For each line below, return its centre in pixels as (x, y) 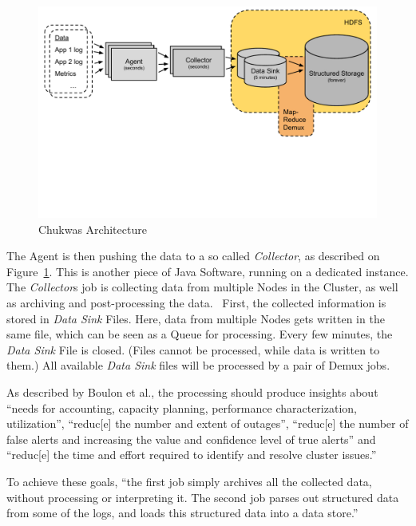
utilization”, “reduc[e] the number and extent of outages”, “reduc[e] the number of (208, 423)
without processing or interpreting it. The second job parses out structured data (203, 497)
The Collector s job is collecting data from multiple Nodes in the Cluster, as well (202, 287)
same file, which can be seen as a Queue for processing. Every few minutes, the (200, 334)
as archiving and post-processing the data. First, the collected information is (196, 302)
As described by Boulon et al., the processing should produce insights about (192, 392)
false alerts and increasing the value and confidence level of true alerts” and (191, 439)
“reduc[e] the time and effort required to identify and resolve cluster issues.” (192, 455)
